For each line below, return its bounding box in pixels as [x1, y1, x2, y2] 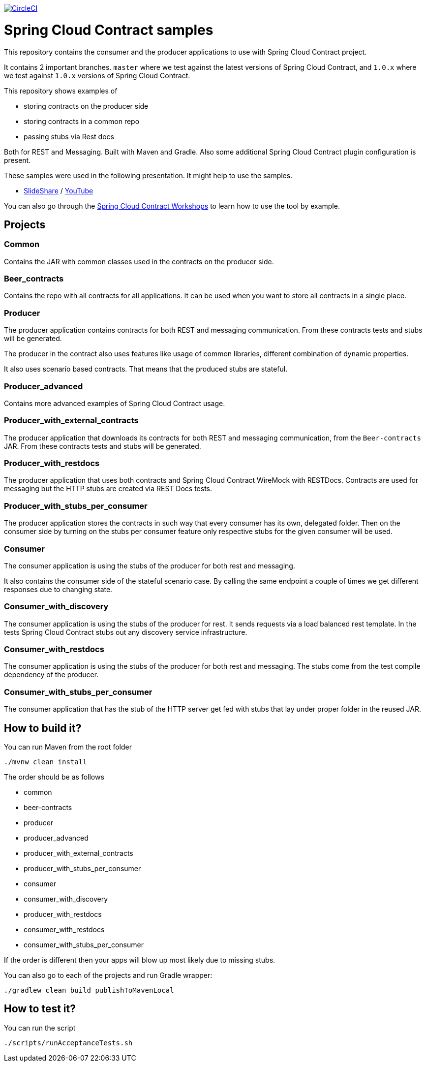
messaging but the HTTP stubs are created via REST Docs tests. [4, 484, 213, 493]
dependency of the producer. [4, 670, 99, 679]
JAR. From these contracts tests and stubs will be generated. [4, 441, 201, 450]
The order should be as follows [4, 773, 104, 782]
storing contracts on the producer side [24, 101, 149, 110]
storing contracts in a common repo [24, 117, 140, 125]
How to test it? [4, 1003, 76, 1015]
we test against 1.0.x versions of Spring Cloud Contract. [4, 71, 190, 80]
